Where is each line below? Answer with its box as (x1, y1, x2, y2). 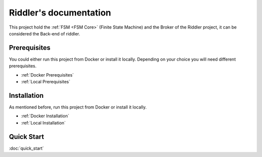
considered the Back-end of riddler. (9, 31, 80, 36)
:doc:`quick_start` (9, 145, 44, 151)
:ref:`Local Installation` (21, 120, 66, 126)
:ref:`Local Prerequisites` (21, 79, 70, 85)
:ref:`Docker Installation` (21, 113, 69, 119)
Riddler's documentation (9, 7, 112, 18)
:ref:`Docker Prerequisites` (21, 72, 74, 78)
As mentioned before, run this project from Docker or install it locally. (9, 104, 147, 110)
